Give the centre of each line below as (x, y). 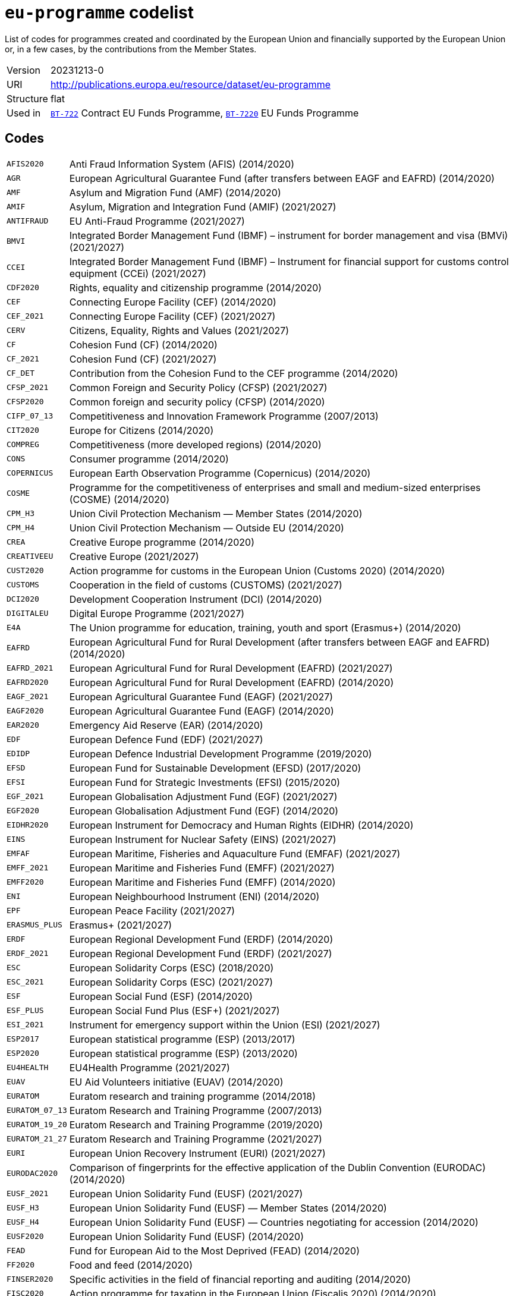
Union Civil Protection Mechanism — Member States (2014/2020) (216, 513)
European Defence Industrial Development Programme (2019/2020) (221, 754)
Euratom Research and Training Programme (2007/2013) (196, 1110)
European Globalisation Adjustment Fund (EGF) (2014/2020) (204, 811)
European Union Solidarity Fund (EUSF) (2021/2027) (186, 1193)
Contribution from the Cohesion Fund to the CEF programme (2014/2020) (234, 373)
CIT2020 (23, 430)
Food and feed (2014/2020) (131, 1265)
